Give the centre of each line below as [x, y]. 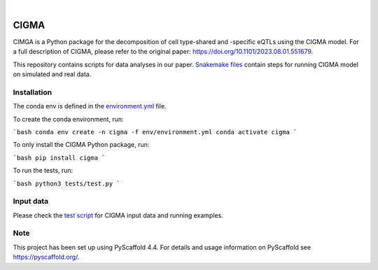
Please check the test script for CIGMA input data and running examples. [118, 215]
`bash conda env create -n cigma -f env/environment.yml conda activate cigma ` [155, 132]
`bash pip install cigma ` [59, 158]
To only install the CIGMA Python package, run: [81, 145]
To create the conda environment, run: [68, 119]
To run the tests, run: [43, 171]
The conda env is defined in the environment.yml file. [90, 106]
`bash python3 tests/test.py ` [66, 183]
